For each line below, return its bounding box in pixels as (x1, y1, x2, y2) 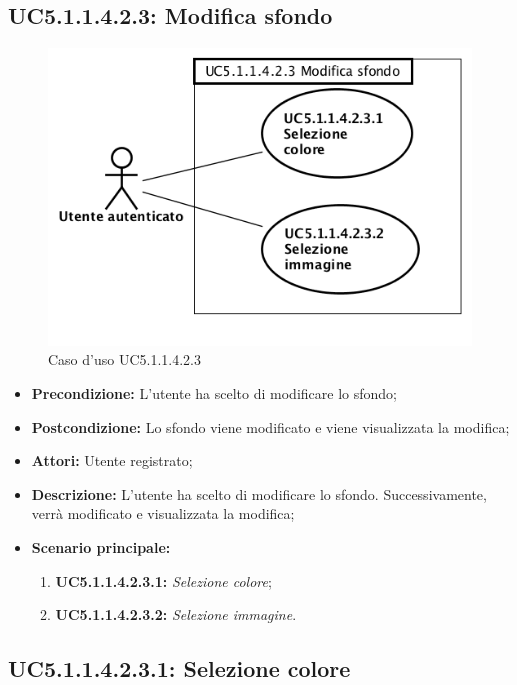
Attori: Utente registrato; (31, 450, 193, 471)
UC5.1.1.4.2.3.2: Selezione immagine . (55, 604, 297, 625)
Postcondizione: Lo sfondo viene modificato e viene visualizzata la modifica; (31, 416, 510, 437)
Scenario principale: (31, 536, 171, 557)
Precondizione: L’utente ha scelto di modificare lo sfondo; (31, 383, 397, 403)
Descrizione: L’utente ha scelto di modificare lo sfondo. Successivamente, (31, 483, 487, 504)
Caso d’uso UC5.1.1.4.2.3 (48, 349, 201, 370)
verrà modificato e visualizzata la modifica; (31, 503, 295, 524)
